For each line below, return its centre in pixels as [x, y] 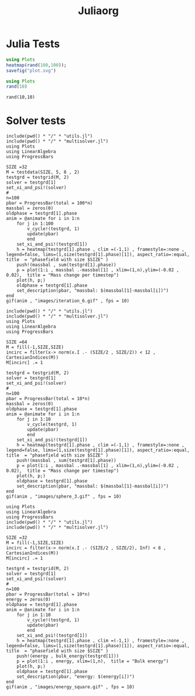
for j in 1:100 [35, 224]
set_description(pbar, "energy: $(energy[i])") [76, 677]
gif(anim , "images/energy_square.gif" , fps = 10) [70, 687]
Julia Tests [33, 44]
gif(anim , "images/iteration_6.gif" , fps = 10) [68, 301]
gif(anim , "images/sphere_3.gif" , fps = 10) [64, 497]
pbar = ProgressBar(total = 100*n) [49, 203]
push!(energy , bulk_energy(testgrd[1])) [68, 656]
